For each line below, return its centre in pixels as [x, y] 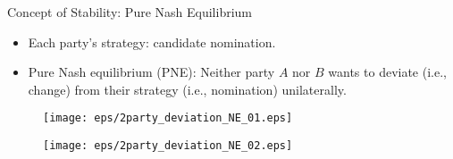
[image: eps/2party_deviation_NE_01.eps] [168, 118]
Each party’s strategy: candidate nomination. [152, 42]
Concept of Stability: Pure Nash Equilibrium [130, 12]
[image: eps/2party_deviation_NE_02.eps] [168, 146]
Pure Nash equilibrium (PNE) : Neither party [151, 72]
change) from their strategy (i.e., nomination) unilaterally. [187, 89]
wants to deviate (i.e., [387, 72]
